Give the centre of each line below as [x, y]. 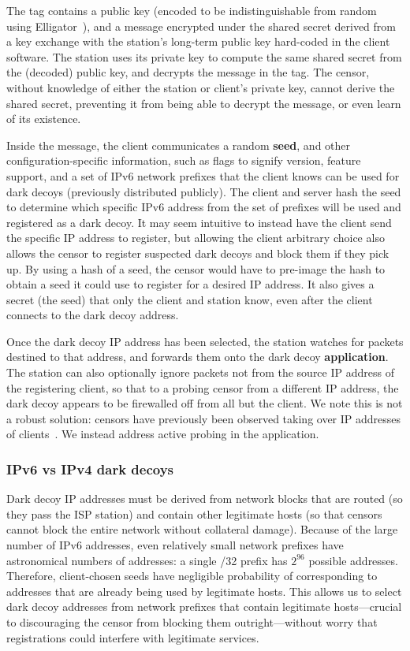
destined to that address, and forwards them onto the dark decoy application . [198, 357]
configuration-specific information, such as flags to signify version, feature [184, 160]
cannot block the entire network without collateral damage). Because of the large [202, 529]
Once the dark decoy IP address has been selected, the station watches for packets [205, 341]
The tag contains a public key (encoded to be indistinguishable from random [192, 10]
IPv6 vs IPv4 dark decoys [90, 469]
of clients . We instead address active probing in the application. [163, 434]
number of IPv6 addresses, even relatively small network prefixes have [175, 545]
